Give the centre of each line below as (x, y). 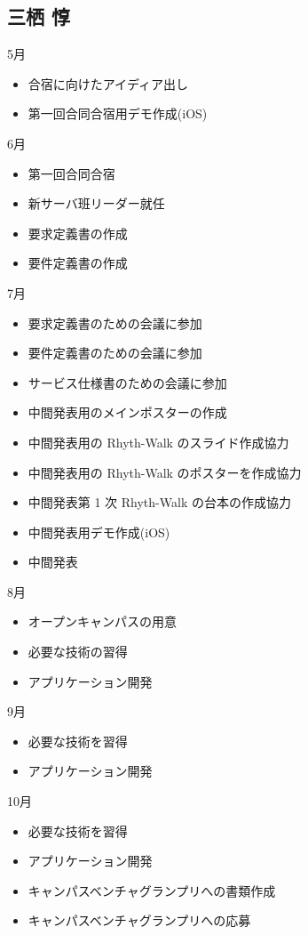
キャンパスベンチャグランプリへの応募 (139, 920)
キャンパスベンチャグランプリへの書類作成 (152, 890)
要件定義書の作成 (78, 263)
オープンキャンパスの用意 (102, 621)
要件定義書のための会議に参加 (115, 353)
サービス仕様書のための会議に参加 (127, 382)
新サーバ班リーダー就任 (96, 203)
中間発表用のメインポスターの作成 (127, 412)
